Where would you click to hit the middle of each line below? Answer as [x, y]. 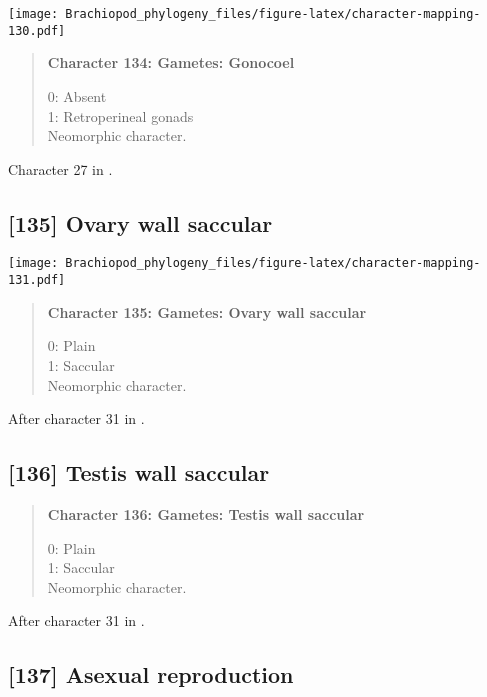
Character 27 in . [60, 168]
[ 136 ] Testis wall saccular [139, 472]
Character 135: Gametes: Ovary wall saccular [207, 311]
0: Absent [77, 95]
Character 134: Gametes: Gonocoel [171, 62]
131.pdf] [37, 280]
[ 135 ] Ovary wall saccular [140, 222]
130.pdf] [37, 30]
